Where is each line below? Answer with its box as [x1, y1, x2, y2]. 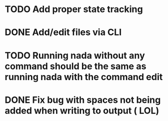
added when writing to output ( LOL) [5, 105, 159, 116]
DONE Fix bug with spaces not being [5, 94, 161, 105]
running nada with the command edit [5, 71, 163, 83]
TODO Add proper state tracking [5, 4, 143, 15]
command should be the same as [5, 60, 147, 72]
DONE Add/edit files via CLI [5, 27, 122, 38]
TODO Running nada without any [5, 49, 145, 61]
